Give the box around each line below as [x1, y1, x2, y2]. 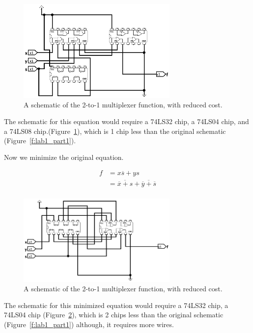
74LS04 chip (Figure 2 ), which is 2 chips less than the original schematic [4, 309, 224, 320]
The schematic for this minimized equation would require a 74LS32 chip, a [4, 300, 228, 310]
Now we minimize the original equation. [4, 152, 124, 162]
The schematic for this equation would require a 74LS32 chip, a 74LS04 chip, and [4, 116, 249, 126]
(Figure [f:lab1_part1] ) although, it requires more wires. [4, 319, 174, 330]
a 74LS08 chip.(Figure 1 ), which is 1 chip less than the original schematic [4, 126, 226, 136]
